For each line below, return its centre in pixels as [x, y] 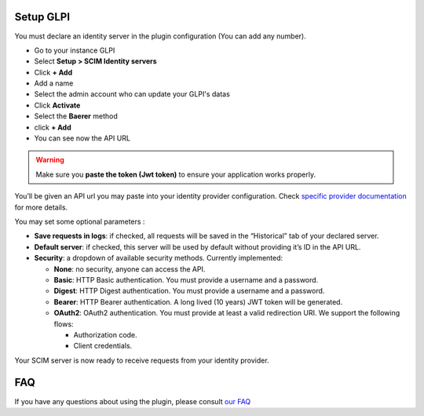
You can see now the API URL [82, 138]
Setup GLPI [42, 17]
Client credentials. [103, 346]
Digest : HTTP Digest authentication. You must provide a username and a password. [189, 291]
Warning [50, 160]
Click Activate [57, 105]
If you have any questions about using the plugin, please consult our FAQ [133, 401]
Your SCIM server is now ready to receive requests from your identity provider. [142, 360]
